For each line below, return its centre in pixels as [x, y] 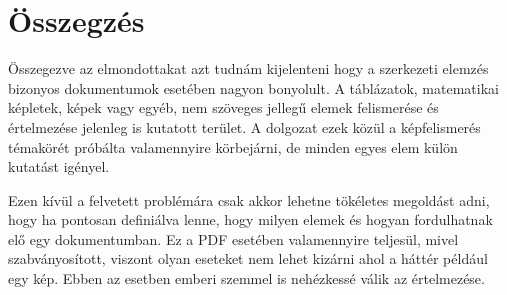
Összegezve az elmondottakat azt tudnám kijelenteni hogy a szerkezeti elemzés [248, 68]
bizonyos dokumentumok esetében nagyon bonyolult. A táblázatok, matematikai [253, 87]
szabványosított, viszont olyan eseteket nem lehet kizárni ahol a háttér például [248, 258]
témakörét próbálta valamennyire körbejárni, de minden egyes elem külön [233, 146]
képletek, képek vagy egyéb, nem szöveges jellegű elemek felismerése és [223, 107]
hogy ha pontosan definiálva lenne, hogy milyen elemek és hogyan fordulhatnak [250, 219]
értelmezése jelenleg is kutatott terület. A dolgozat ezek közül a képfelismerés [244, 126]
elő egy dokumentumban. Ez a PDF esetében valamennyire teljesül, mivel [233, 238]
